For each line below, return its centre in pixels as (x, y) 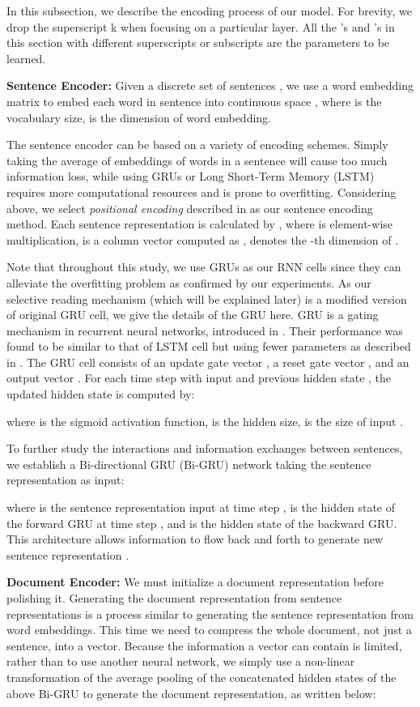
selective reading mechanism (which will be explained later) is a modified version (207, 298)
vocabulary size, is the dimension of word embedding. (139, 117)
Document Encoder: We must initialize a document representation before (195, 582)
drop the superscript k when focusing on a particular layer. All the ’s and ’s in (201, 26)
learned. (26, 58)
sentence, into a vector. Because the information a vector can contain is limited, (204, 645)
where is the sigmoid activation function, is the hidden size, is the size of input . (205, 421)
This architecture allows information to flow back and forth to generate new (195, 539)
